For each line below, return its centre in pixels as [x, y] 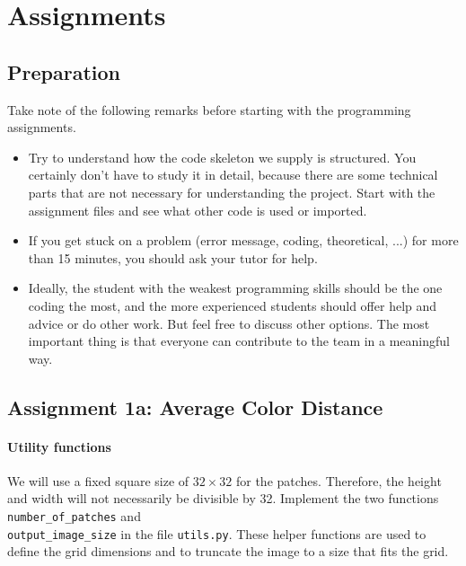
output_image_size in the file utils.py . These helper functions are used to [217, 533]
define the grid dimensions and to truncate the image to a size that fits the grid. [228, 551]
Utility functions [59, 446]
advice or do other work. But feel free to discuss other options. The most [229, 323]
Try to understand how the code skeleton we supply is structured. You [222, 157]
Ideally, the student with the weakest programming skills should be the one [235, 288]
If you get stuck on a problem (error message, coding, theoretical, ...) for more [243, 240]
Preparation [64, 71]
